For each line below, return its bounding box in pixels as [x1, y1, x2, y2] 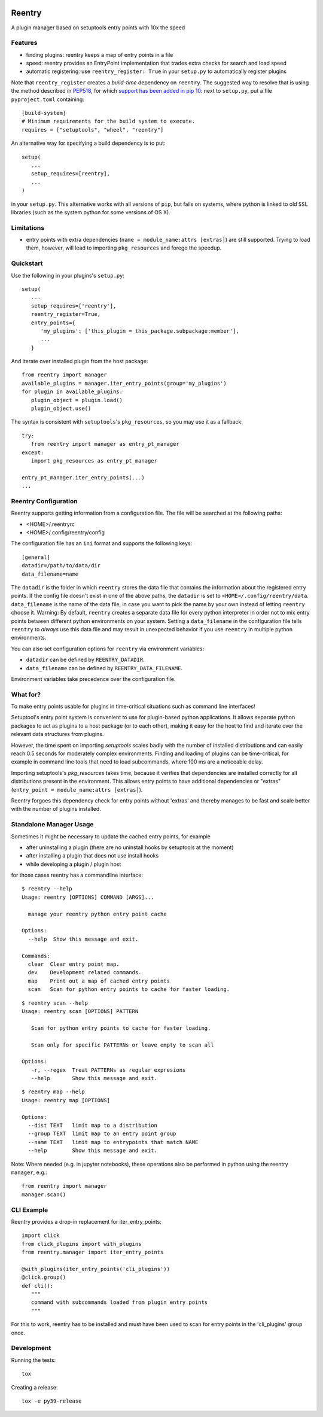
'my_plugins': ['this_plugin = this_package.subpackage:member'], [40, 327, 239, 335]
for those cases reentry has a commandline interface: [11, 871, 144, 879]
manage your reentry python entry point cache [28, 910, 167, 917]
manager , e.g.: [11, 1169, 47, 1176]
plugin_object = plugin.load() [31, 397, 123, 403]
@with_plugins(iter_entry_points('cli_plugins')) [22, 1266, 170, 1272]
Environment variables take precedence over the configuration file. [11, 675, 176, 682]
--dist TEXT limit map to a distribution [28, 1122, 158, 1129]
